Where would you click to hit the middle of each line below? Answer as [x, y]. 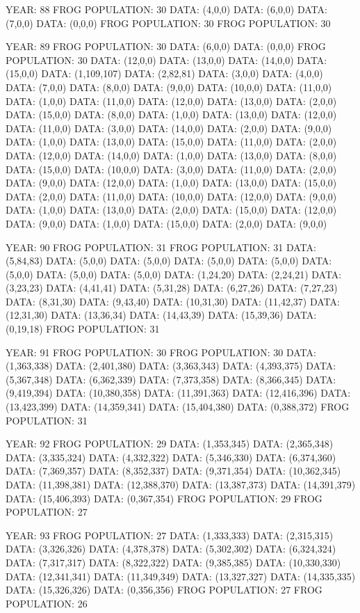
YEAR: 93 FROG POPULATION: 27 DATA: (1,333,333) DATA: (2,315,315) [170, 535]
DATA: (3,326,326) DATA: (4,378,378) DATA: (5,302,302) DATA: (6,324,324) [171, 549]
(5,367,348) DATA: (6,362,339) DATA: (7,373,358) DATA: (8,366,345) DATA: [171, 379]
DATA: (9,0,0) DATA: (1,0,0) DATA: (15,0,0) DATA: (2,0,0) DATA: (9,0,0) [166, 223]
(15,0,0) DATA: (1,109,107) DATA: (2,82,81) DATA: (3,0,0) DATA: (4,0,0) [164, 73]
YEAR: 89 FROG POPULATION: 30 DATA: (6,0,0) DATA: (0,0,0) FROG [166, 46]
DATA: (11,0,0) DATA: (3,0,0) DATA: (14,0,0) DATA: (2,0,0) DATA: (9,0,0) [169, 128]
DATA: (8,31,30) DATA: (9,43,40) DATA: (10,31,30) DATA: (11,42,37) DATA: [173, 301]
